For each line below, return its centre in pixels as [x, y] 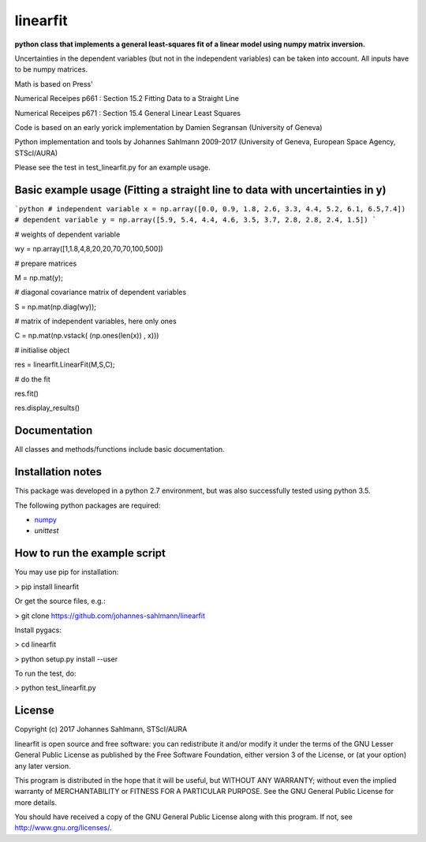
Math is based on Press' [54, 84]
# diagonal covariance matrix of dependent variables [101, 292]
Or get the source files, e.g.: [60, 601]
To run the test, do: [45, 673]
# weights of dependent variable [67, 234]
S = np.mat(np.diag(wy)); [55, 307]
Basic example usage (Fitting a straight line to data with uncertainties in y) [200, 190]
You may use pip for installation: [67, 572]
